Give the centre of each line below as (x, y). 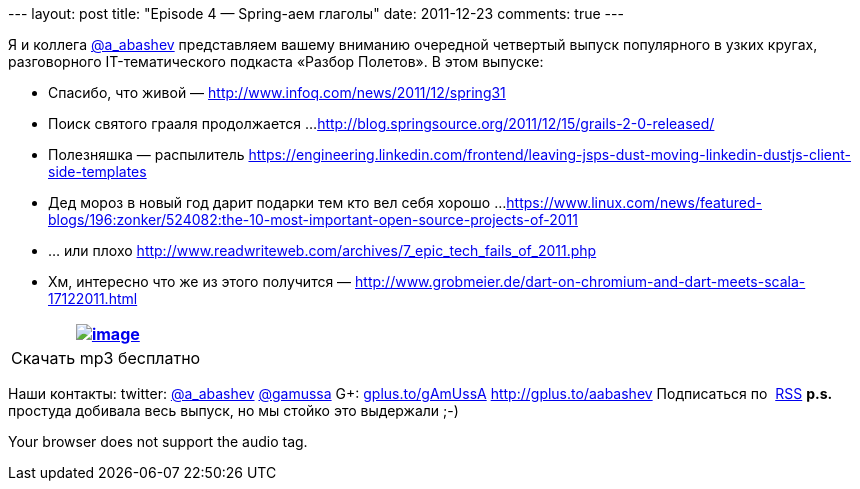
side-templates (97, 171)
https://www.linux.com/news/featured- (634, 202)
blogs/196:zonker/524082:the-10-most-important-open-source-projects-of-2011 (313, 219)
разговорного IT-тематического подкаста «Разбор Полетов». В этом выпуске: (276, 61)
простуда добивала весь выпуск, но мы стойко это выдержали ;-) (233, 410)
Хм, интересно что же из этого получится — (200, 281)
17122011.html (93, 298)
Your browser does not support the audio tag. (158, 441)
